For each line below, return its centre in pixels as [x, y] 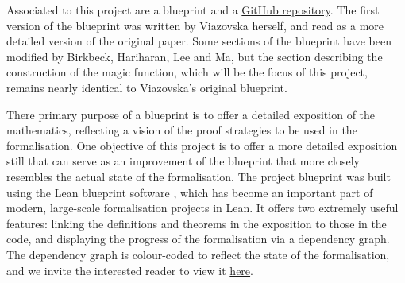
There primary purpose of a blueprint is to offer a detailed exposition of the [191, 114]
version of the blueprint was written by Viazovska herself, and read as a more [195, 25]
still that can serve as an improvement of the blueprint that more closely [183, 161]
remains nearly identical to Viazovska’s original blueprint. [147, 87]
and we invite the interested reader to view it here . [130, 270]
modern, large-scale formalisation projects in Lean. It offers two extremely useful [202, 208]
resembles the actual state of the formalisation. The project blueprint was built [199, 176]
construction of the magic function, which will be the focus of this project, [187, 72]
